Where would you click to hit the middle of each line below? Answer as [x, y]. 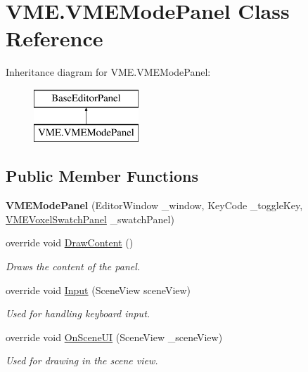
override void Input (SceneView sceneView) [98, 290]
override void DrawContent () [70, 243]
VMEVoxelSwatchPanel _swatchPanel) [90, 219]
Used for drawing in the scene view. [82, 360]
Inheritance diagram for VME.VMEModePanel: [108, 72]
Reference [54, 38]
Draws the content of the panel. [73, 266]
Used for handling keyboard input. [78, 313]
